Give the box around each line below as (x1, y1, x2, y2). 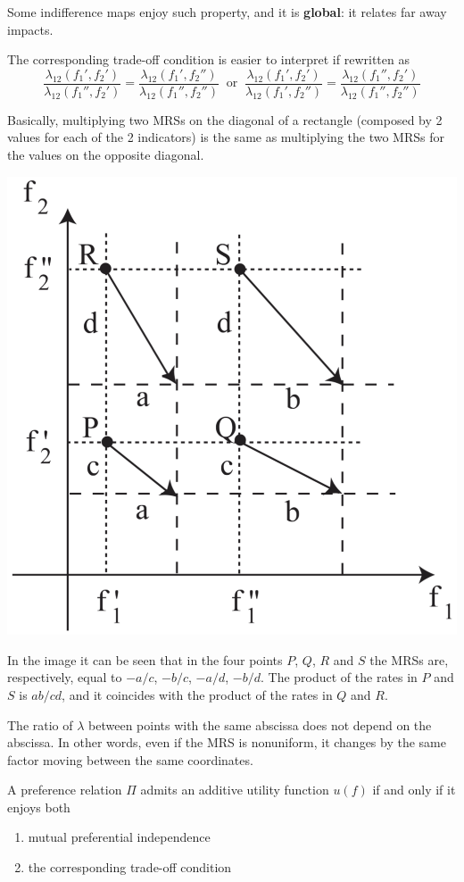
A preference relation (7, 780, 122, 799)
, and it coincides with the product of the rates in (62, 685, 333, 703)
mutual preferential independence (28, 828, 211, 846)
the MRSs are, (369, 650, 449, 669)
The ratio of (7, 715, 73, 734)
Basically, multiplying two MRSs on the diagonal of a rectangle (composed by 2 (7, 110, 443, 129)
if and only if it (372, 780, 456, 799)
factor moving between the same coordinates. (7, 750, 253, 769)
